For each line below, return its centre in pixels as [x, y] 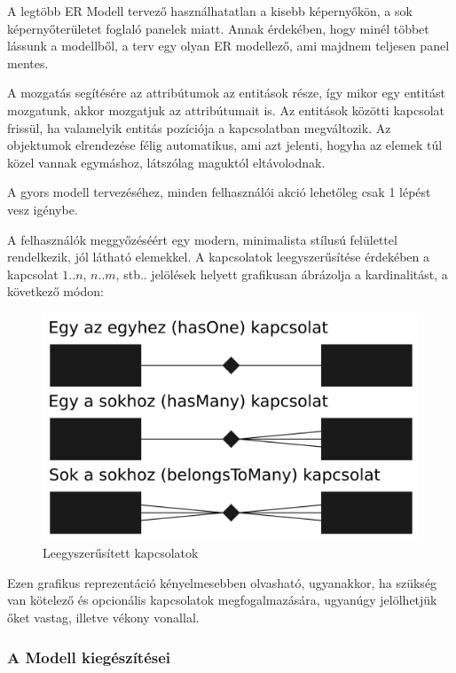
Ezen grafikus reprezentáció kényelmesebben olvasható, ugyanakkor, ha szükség [222, 582]
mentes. [28, 63]
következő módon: [55, 291]
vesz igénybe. [43, 209]
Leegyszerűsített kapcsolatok [121, 553]
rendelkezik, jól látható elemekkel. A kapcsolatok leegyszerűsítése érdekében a [218, 257]
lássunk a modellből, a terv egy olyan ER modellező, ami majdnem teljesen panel [228, 46]
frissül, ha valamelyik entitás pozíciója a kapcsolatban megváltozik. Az [199, 127]
